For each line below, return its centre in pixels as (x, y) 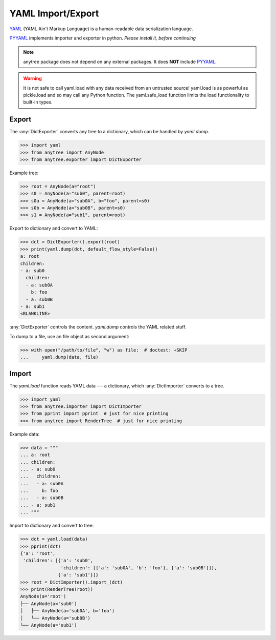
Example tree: (24, 173)
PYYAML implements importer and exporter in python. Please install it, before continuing (103, 38)
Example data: (25, 434)
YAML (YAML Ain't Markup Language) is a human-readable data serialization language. (101, 29)
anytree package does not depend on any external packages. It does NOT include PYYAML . (120, 61)
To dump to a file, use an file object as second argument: (70, 336)
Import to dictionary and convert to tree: (52, 526)
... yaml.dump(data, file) (60, 357)
